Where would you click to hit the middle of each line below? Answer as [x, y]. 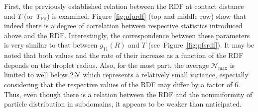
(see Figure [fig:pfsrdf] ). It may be [201, 45]
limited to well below [36, 75]
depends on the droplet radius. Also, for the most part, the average [107, 65]
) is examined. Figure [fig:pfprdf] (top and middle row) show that [147, 16]
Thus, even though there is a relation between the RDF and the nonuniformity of [128, 94]
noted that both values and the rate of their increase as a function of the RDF [124, 55]
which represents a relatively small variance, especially [166, 75]
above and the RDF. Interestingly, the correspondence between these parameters [127, 35]
